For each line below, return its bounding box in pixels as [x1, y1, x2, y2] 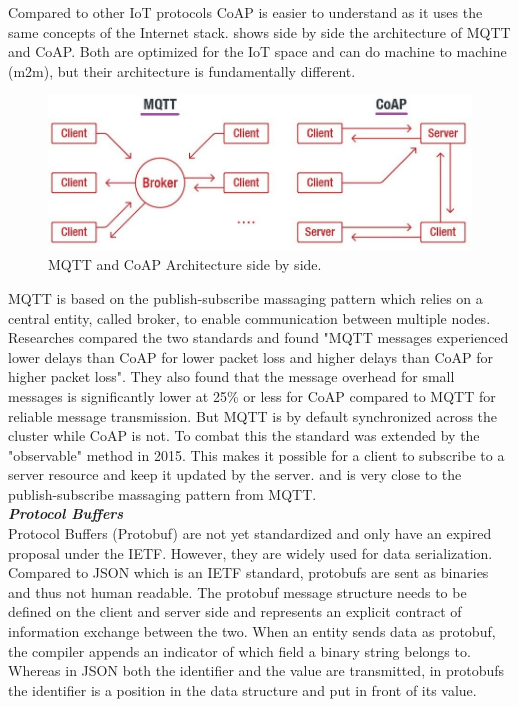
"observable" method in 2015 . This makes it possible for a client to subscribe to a [8, 444, 505, 465]
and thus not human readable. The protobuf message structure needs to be [8, 581, 467, 602]
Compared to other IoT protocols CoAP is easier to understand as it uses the [8, 2, 483, 22]
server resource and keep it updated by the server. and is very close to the [8, 464, 462, 485]
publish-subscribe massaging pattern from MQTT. [8, 483, 317, 504]
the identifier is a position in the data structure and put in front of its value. [8, 679, 477, 700]
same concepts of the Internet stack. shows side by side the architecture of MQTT [8, 21, 511, 42]
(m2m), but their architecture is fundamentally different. [8, 60, 356, 81]
